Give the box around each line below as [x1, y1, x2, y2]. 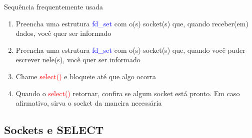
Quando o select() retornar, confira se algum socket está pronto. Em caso [15, 88, 240, 98]
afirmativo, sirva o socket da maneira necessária [15, 98, 162, 108]
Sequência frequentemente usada [4, 1, 103, 11]
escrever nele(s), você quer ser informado [15, 54, 140, 65]
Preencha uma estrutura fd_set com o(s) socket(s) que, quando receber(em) [15, 18, 248, 28]
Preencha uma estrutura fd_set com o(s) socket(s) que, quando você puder [15, 44, 245, 55]
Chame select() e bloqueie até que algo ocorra [15, 71, 156, 81]
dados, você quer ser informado [15, 28, 111, 38]
